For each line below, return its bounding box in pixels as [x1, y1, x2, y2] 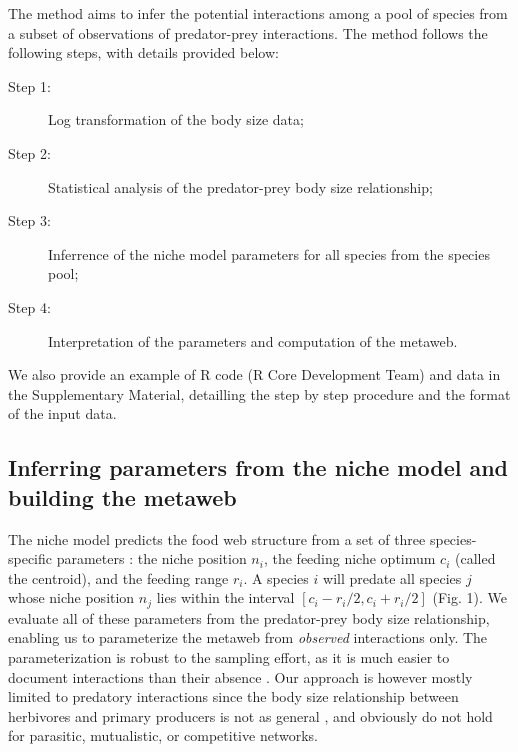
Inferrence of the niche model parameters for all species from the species [48, 243, 490, 264]
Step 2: [8, 142, 51, 163]
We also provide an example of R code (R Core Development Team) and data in [8, 364, 501, 385]
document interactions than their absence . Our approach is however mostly [8, 666, 473, 687]
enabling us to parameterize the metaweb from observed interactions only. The [8, 627, 488, 648]
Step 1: [8, 75, 51, 96]
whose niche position [8, 587, 135, 608]
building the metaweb [8, 481, 237, 512]
